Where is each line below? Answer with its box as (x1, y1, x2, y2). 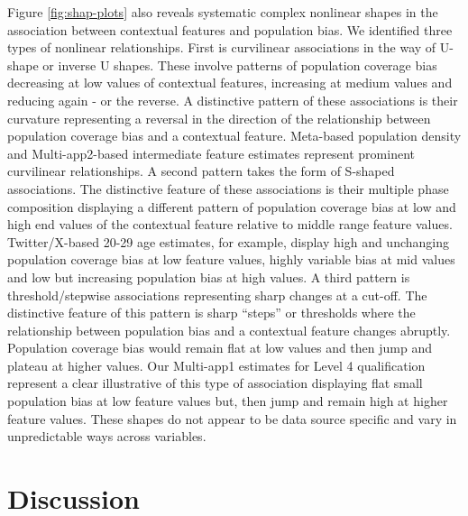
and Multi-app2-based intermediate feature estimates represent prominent (7, 143, 416, 162)
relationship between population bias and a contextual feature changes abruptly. (7, 320, 451, 339)
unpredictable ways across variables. (7, 427, 206, 446)
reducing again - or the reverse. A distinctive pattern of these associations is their (7, 90, 458, 109)
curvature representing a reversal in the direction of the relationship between (7, 108, 431, 127)
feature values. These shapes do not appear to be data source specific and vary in (7, 409, 457, 428)
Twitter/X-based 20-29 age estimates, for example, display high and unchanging (7, 232, 449, 251)
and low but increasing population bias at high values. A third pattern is (7, 267, 410, 286)
